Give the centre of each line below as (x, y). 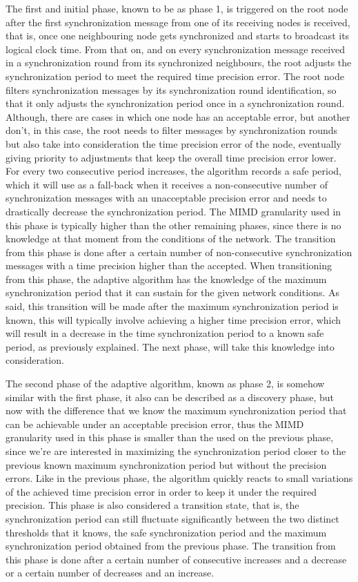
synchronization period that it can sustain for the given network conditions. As (172, 292)
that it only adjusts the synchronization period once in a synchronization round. (175, 103)
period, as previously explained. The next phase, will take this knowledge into (170, 346)
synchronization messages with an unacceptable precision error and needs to (166, 198)
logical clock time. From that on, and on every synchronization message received (176, 49)
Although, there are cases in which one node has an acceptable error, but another (178, 116)
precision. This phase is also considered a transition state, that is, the (152, 505)
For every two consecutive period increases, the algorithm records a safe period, (173, 171)
